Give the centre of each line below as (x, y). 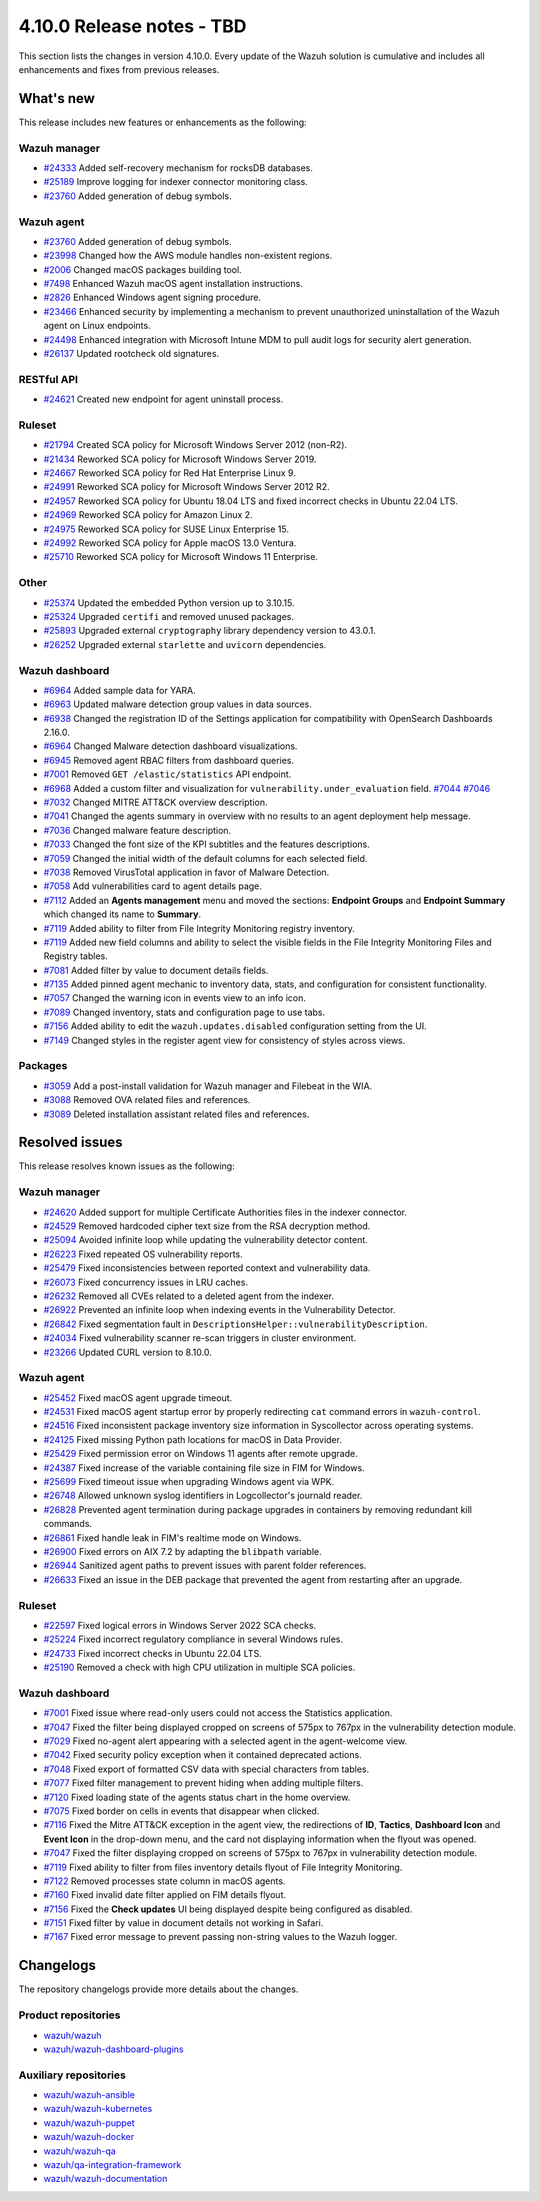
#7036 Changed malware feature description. (137, 830)
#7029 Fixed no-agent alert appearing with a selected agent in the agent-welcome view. (225, 1741)
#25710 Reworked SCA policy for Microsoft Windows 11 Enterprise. (181, 557)
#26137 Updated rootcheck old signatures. (131, 354)
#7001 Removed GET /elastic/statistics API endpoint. (167, 774)
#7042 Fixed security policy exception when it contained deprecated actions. (202, 1755)
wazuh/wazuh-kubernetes (98, 2109)
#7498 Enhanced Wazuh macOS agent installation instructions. (173, 284)
